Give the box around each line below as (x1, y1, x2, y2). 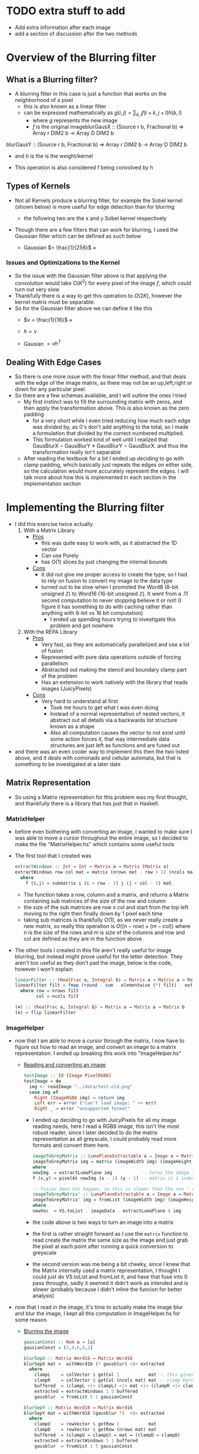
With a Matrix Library (23, 527, 75, 534)
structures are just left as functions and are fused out (50, 741, 180, 748)
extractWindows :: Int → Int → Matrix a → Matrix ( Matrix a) (14, 864, 169, 870)
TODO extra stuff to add (6, 4, 126, 18)
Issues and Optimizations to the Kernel (6, 259, 120, 267)
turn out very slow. (14, 286, 60, 293)
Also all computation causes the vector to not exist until (50, 729, 185, 736)
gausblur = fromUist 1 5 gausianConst (34, 1443, 133, 1449)
